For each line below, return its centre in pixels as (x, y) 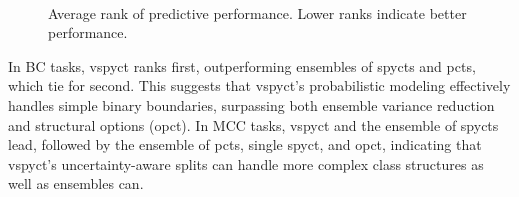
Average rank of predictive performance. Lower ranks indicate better (257, 12)
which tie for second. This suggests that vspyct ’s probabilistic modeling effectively (259, 85)
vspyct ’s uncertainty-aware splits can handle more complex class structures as (246, 163)
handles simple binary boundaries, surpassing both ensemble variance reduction (251, 104)
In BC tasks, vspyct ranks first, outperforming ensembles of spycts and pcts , (242, 65)
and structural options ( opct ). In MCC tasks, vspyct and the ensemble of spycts (253, 124)
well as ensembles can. (76, 183)
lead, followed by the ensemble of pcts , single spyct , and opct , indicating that (245, 144)
